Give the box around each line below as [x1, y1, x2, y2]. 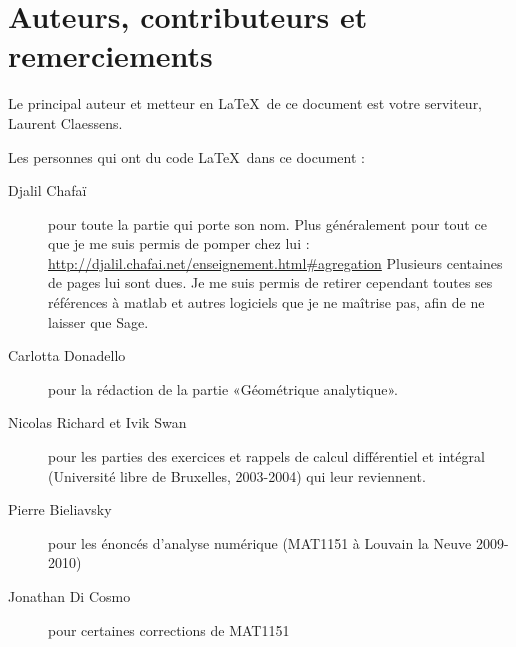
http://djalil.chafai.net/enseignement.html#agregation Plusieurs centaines [48, 252, 503, 273]
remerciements [8, 35, 213, 76]
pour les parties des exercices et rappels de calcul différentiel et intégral [48, 446, 485, 467]
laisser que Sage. [48, 311, 149, 332]
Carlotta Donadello [8, 345, 126, 366]
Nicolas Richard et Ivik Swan [8, 412, 187, 433]
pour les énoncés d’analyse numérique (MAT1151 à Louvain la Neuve [48, 532, 472, 553]
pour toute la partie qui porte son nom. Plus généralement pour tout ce [48, 213, 487, 234]
